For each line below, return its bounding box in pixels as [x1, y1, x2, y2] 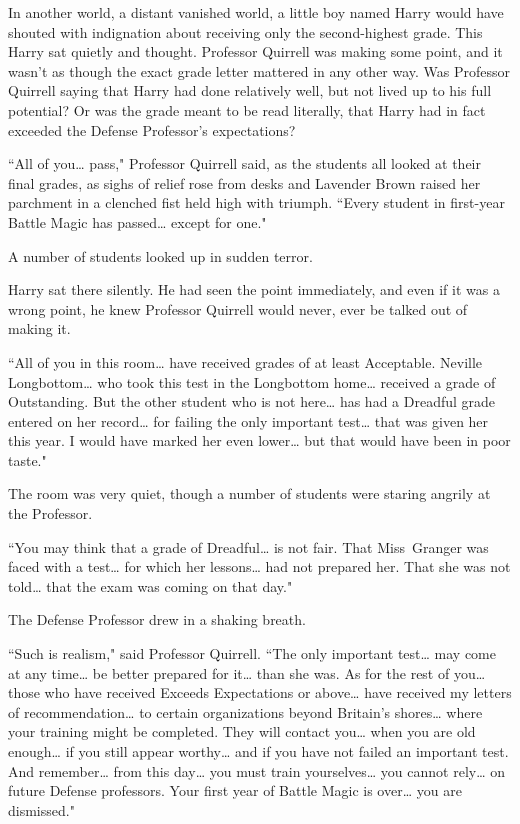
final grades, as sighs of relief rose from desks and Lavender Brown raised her [8, 172, 481, 193]
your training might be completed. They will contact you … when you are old [8, 721, 476, 742]
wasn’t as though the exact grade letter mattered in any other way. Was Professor [8, 60, 511, 81]
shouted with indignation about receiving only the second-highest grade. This [8, 21, 483, 42]
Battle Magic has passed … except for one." [8, 211, 267, 232]
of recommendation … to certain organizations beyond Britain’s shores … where [8, 701, 483, 722]
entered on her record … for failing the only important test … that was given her [8, 410, 489, 431]
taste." [8, 449, 47, 470]
